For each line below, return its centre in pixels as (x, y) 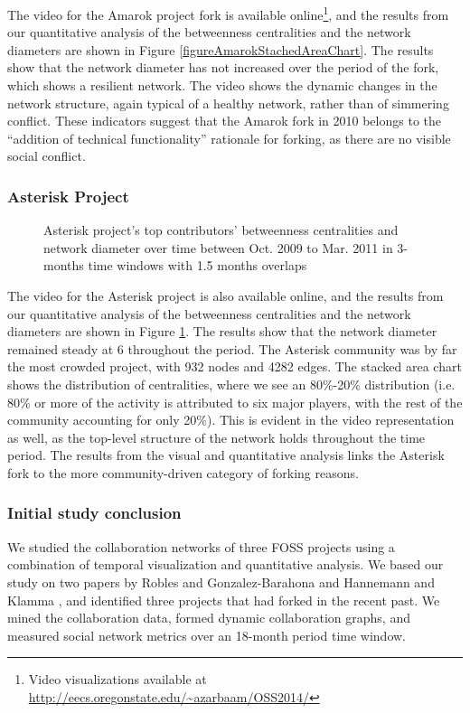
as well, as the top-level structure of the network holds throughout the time (216, 437)
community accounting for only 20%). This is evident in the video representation (231, 420)
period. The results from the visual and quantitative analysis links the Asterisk (226, 455)
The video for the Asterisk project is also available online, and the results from (226, 296)
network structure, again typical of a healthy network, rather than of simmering (228, 103)
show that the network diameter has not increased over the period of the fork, (223, 67)
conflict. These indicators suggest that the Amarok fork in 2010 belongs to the (224, 121)
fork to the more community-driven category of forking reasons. (183, 472)
